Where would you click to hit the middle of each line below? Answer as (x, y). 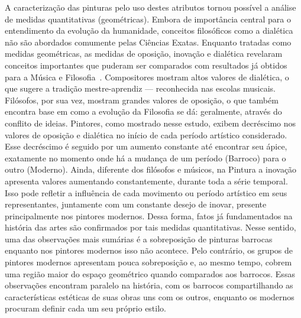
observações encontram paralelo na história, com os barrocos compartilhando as (149, 285)
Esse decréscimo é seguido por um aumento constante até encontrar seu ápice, (146, 146)
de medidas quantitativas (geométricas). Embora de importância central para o (148, 19)
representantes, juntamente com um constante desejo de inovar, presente (136, 204)
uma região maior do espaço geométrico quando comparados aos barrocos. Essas (150, 273)
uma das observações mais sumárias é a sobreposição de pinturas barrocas (139, 238)
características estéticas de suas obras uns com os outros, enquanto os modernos (150, 296)
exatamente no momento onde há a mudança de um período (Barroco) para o (145, 158)
